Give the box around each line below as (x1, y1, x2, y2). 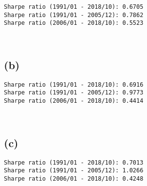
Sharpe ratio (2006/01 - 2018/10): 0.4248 (4, 175, 144, 182)
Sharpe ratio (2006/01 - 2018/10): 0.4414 (4, 97, 144, 105)
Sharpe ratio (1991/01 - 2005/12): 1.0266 (4, 167, 144, 174)
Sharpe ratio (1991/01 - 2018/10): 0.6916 (4, 81, 144, 88)
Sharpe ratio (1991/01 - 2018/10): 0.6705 (4, 3, 144, 10)
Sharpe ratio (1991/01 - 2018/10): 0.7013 (4, 159, 144, 166)
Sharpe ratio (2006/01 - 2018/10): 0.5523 (4, 19, 144, 27)
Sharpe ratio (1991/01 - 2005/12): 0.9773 (4, 89, 144, 96)
